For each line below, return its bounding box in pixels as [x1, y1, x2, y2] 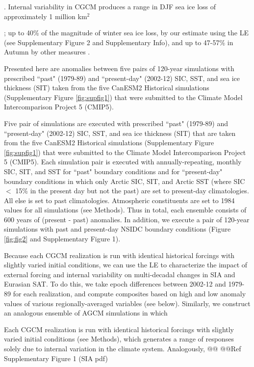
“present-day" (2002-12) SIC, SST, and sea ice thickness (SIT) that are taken [4, 128, 236, 138]
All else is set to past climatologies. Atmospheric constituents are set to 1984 [4, 195, 235, 205]
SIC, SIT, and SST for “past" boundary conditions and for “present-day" [4, 166, 223, 176]
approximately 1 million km [4, 11, 87, 21]
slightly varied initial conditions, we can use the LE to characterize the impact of [4, 260, 248, 270]
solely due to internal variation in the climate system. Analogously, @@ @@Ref [4, 343, 241, 353]
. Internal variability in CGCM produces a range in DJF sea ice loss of [4, 1, 216, 11]
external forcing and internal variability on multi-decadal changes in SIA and [4, 269, 235, 279]
